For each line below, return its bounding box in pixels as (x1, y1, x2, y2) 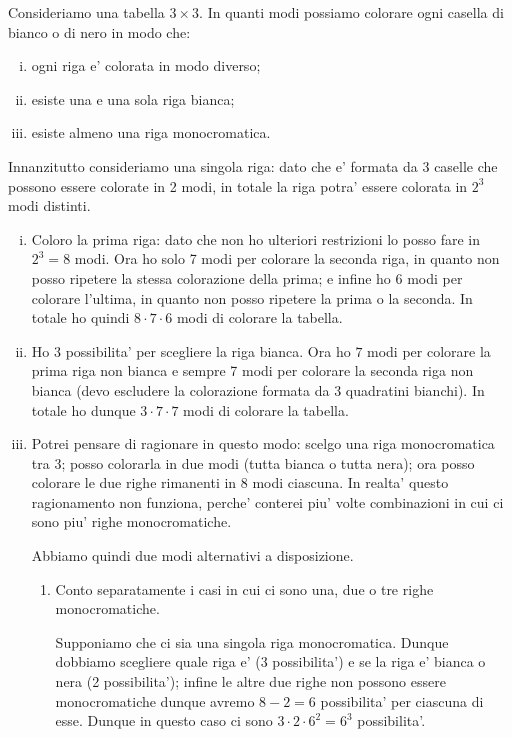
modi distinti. (8, 195, 91, 216)
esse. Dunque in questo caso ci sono (55, 710, 273, 731)
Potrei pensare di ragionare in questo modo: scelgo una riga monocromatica (31, 433, 495, 454)
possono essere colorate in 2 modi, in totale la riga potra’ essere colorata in (8, 175, 468, 196)
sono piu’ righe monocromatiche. (31, 511, 232, 532)
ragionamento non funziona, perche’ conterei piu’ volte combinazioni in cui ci (31, 491, 504, 512)
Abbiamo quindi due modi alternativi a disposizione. (31, 545, 354, 566)
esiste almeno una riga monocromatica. (31, 122, 271, 143)
